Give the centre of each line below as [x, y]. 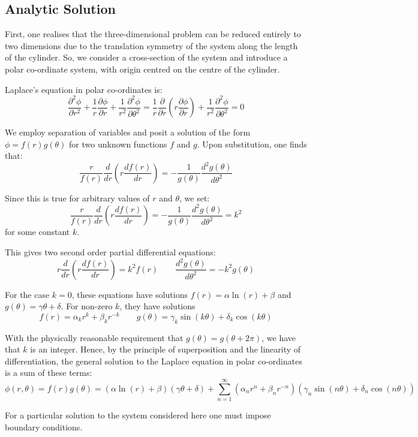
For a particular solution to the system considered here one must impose [138, 415]
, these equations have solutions [130, 294]
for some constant [37, 232]
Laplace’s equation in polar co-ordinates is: [84, 89]
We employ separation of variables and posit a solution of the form [128, 132]
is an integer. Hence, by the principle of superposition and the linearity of [166, 349]
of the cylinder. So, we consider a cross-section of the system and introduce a [146, 57]
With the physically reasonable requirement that [94, 337]
